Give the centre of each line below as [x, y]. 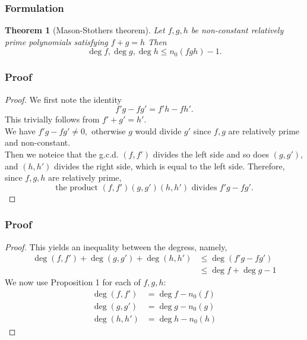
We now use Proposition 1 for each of [73, 282]
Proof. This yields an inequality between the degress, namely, [116, 246]
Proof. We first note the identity [63, 99]
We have [20, 130]
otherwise [108, 130]
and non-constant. [38, 142]
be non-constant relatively [237, 30]
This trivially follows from [52, 119]
